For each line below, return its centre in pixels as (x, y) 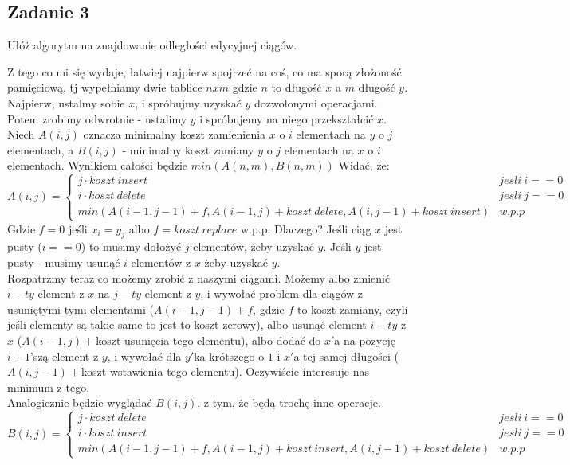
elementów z (161, 262)
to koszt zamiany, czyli (352, 309)
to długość (297, 87)
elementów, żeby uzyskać (254, 246)
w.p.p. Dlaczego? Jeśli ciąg (306, 228)
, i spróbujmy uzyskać (188, 102)
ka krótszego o (229, 356)
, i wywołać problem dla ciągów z (282, 293)
